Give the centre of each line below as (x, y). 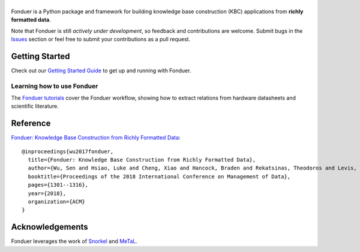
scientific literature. (35, 106)
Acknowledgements (49, 227)
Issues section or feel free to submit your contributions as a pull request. (101, 39)
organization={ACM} (56, 201)
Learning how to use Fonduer (55, 86)
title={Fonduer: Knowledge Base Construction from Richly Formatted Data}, (142, 160)
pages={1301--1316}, (58, 185)
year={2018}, (47, 193)
